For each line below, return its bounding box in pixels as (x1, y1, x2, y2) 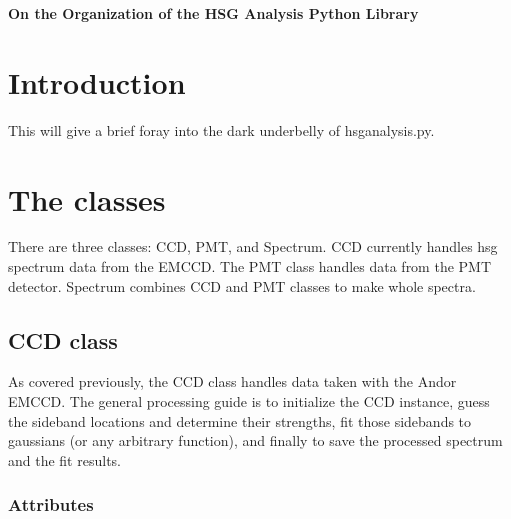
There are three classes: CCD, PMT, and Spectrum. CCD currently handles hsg (8, 236, 498, 257)
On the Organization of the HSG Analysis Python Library (8, 3, 419, 23)
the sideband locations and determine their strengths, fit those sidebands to (8, 410, 472, 431)
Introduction (8, 61, 186, 102)
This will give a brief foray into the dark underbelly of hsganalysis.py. (8, 119, 435, 140)
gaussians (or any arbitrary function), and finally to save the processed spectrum (8, 430, 503, 451)
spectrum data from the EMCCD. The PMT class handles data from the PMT (8, 256, 492, 277)
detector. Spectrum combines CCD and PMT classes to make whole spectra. (8, 275, 476, 296)
